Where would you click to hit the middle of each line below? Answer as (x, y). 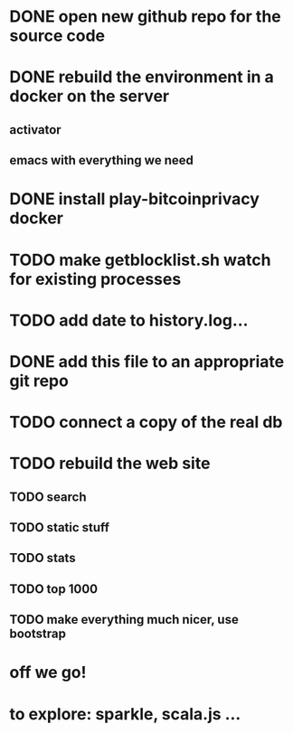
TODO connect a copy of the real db (146, 423)
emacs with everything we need (102, 160)
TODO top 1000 (53, 589)
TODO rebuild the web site (110, 464)
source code (57, 36)
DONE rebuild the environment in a (142, 77)
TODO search (48, 497)
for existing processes (95, 279)
